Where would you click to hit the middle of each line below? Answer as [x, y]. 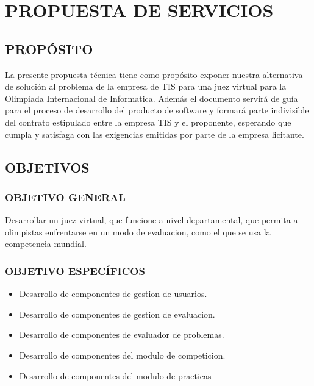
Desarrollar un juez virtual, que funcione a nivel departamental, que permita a [152, 220]
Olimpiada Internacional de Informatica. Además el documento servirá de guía [152, 98]
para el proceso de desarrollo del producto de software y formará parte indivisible [157, 110]
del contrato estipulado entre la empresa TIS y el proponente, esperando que [148, 122]
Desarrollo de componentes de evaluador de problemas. [122, 334]
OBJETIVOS [47, 167]
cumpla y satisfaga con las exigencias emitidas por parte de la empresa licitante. [155, 134]
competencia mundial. [46, 244]
